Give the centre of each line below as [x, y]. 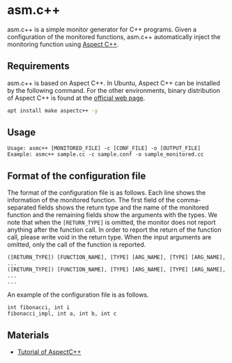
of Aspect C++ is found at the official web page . [76, 98]
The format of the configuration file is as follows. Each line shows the [107, 193]
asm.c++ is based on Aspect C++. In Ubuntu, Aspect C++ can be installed [114, 83]
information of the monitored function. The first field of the [91, 200]
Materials [28, 335]
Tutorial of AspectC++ [49, 352]
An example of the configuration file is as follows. [78, 295]
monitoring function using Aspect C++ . [63, 44]
